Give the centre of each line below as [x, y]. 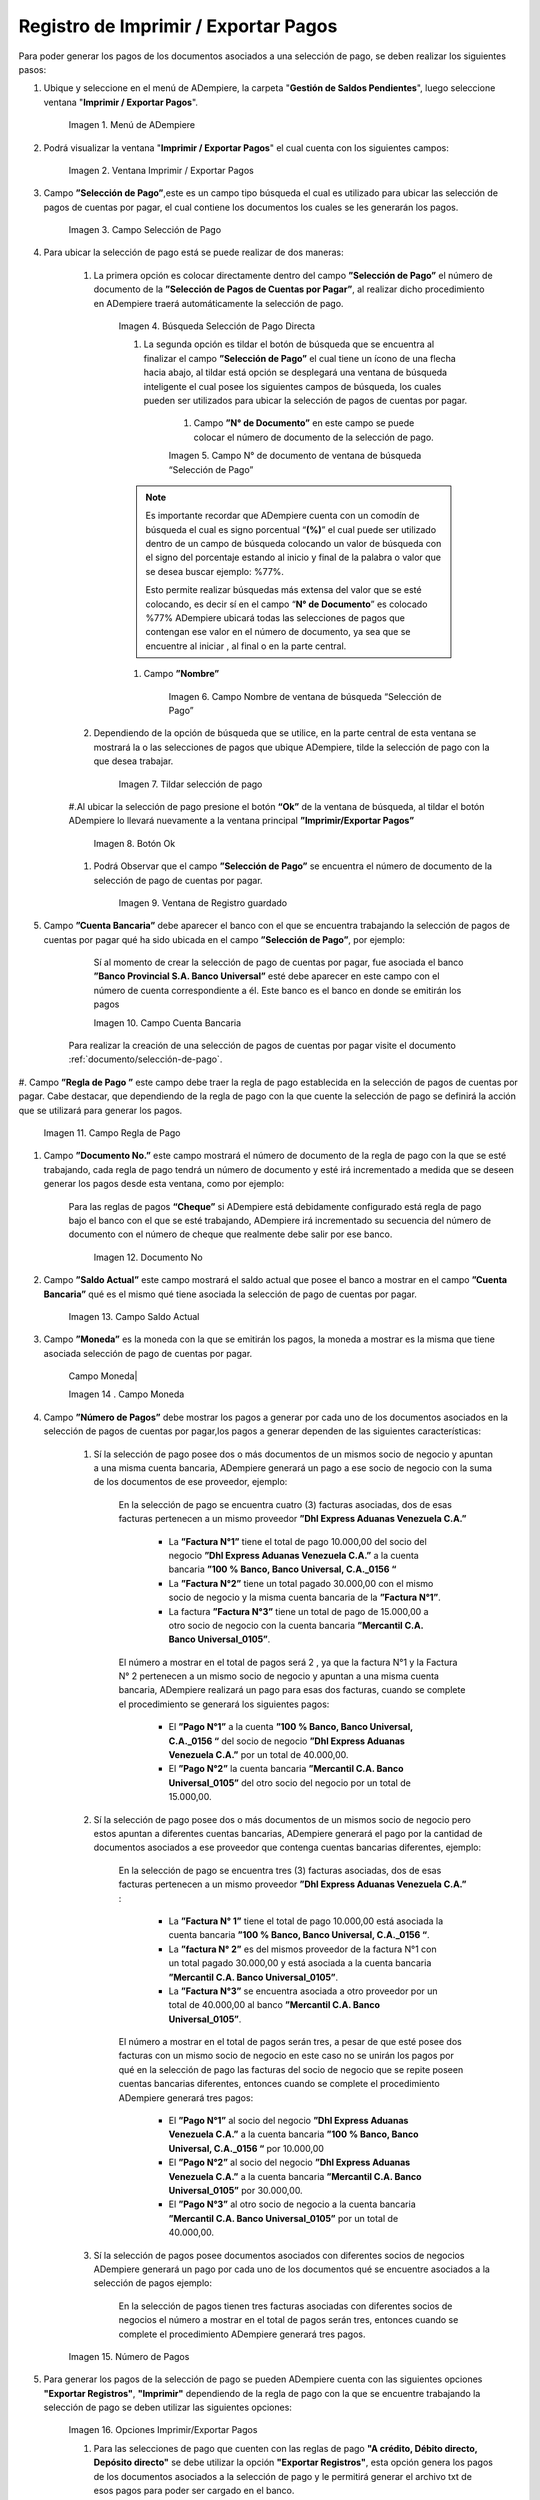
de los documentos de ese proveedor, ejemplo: [190, 1482]
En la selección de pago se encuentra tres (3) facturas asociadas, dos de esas [280, 1870]
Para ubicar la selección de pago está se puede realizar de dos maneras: [193, 252]
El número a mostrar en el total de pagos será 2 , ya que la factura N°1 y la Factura [288, 1662]
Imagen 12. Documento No [148, 1257]
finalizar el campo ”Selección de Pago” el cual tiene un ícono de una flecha [300, 358]
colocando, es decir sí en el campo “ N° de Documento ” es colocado [286, 604]
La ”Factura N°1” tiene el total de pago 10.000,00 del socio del [297, 1541]
